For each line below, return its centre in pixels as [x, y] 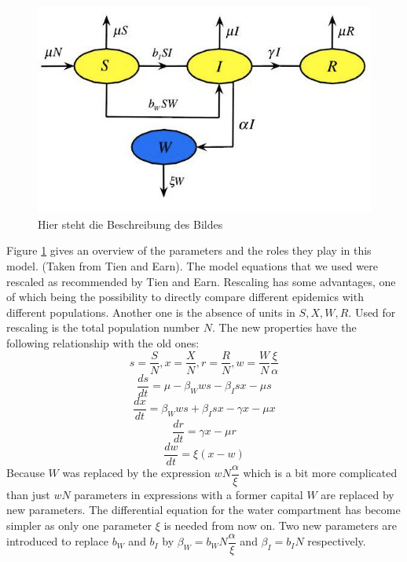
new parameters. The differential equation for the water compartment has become [203, 510]
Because [26, 473]
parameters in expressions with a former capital [189, 494]
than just [28, 494]
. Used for [372, 312]
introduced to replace [57, 541]
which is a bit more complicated [320, 473]
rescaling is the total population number [103, 327]
